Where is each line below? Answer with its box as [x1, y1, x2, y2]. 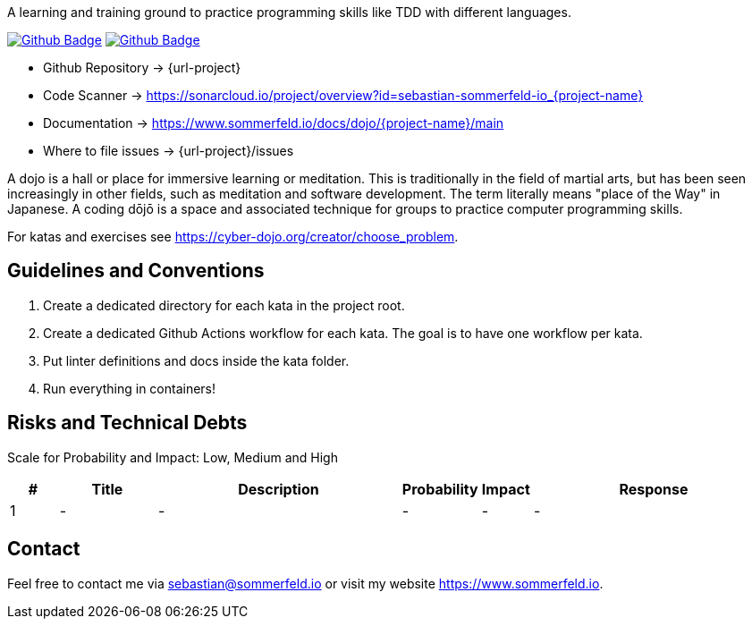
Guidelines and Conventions [7, 259, 265, 283]
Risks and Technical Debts [7, 411, 248, 435]
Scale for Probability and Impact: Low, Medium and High [7, 449, 338, 465]
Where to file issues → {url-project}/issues [43, 143, 294, 158]
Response [619, 479, 689, 498]
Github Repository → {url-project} [43, 60, 241, 75]
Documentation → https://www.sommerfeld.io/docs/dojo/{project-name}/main [43, 115, 504, 131]
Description [238, 479, 319, 498]
